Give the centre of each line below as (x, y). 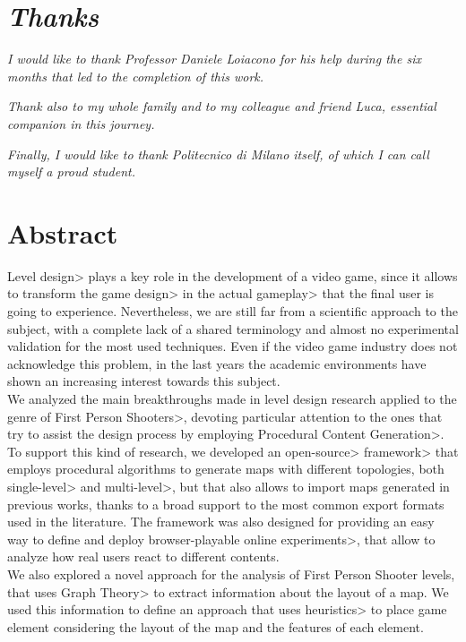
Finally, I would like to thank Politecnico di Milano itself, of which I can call (218, 154)
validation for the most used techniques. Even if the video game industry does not (233, 346)
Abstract (63, 232)
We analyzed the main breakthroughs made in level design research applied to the (232, 398)
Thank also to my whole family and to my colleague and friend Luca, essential (222, 106)
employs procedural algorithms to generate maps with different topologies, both (226, 469)
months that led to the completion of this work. (136, 76)
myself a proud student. (71, 171)
